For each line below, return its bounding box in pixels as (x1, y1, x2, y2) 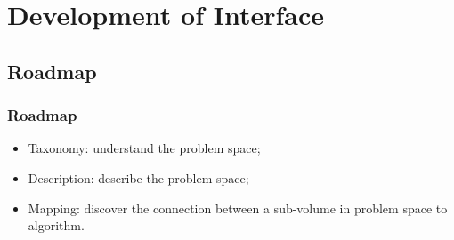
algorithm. (28, 216, 85, 235)
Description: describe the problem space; (28, 168, 249, 187)
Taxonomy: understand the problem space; (28, 139, 261, 157)
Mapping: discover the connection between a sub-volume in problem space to (28, 198, 448, 217)
